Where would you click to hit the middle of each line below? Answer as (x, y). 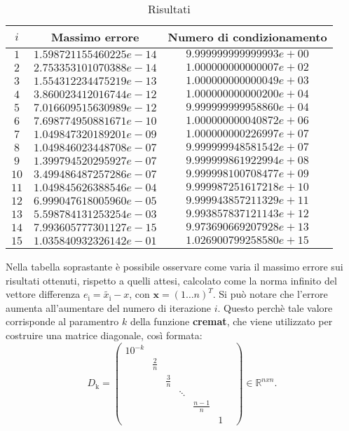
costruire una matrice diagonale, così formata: (104, 335)
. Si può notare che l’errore (270, 294)
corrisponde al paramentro (62, 321)
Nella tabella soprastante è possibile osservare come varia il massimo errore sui (174, 266)
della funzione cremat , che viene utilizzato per (231, 321)
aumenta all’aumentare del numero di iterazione (108, 307)
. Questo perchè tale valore (275, 307)
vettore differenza (43, 294)
